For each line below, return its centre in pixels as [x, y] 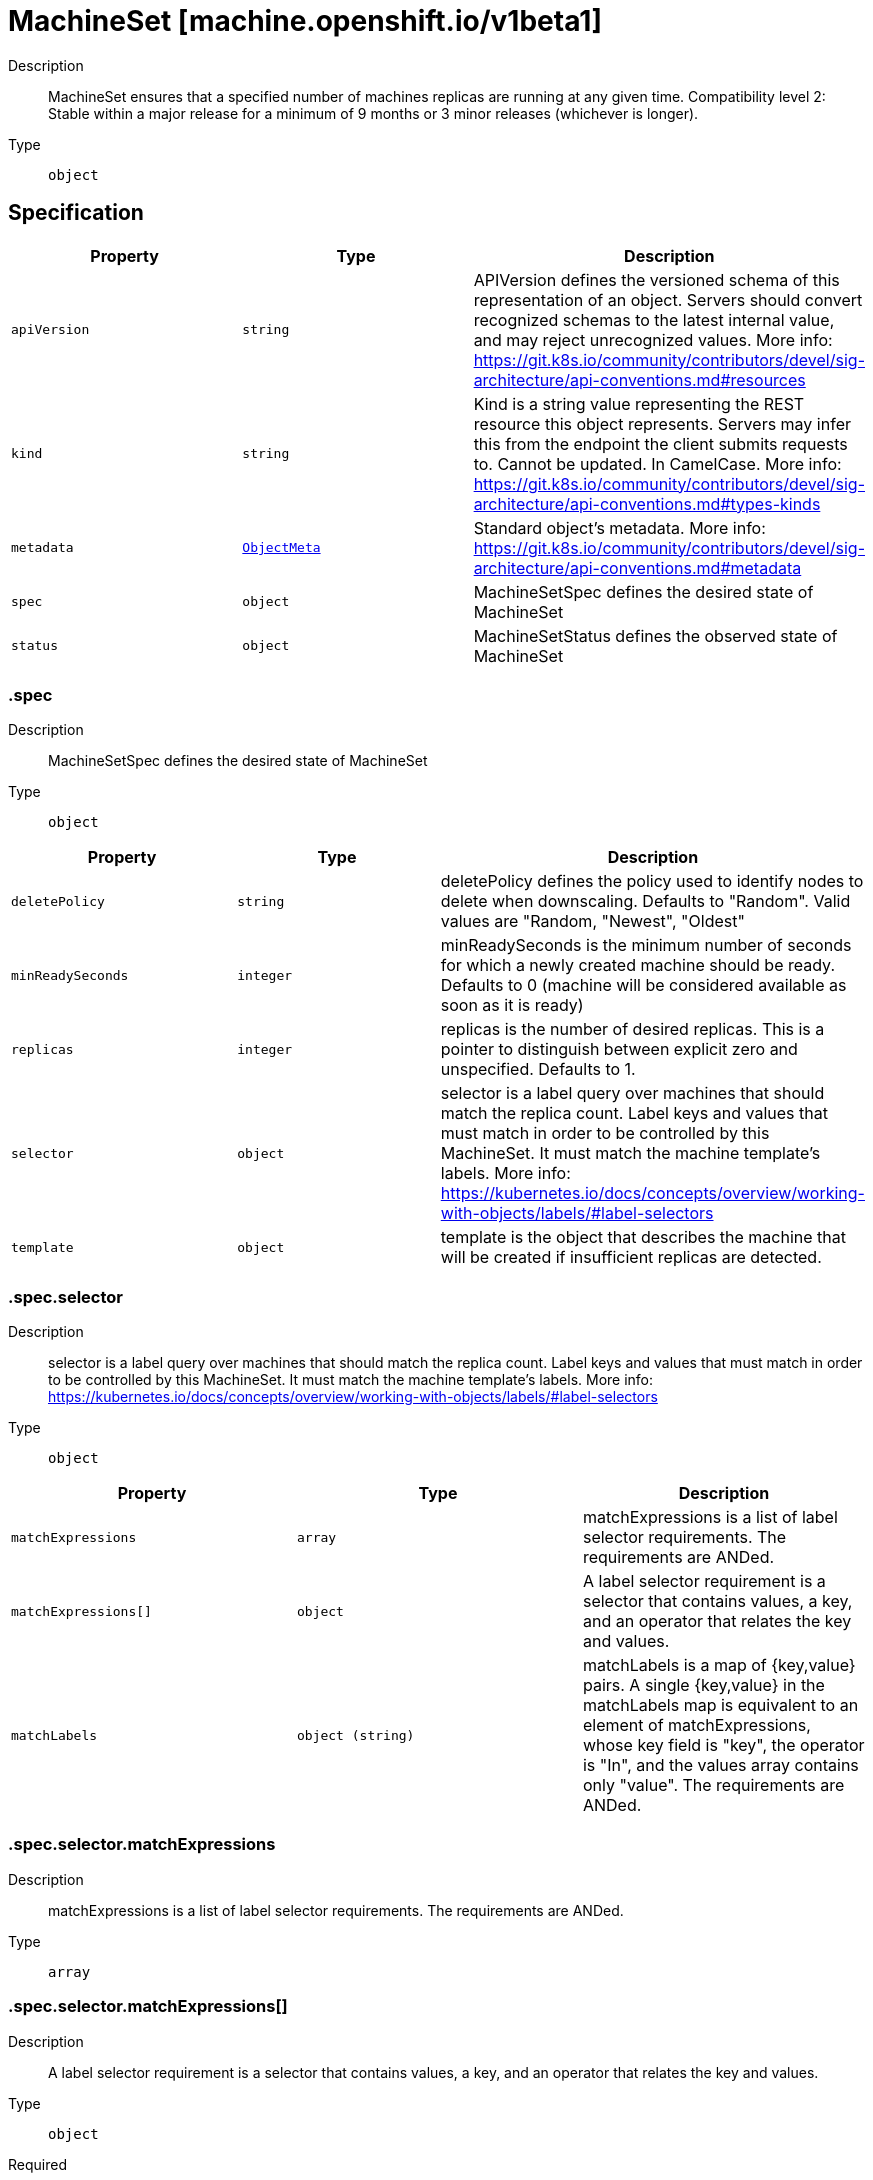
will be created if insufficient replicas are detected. [631, 1257]
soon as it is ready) [512, 1005]
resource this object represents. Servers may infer [662, 423]
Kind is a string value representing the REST [639, 403]
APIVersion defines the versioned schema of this [656, 279]
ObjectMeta [281, 548]
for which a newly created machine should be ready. [637, 965]
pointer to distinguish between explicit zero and [619, 1049]
